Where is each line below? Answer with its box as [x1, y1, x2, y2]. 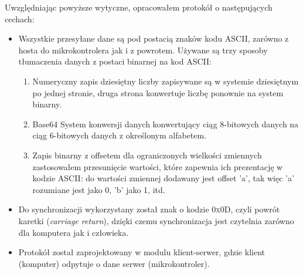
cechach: [5, 12, 35, 25]
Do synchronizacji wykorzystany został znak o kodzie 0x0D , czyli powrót [18, 203, 280, 215]
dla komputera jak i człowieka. [18, 226, 129, 238]
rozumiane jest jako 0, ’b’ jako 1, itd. [32, 183, 165, 195]
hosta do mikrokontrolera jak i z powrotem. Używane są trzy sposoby [18, 43, 268, 56]
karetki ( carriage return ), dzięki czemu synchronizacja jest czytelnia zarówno [18, 214, 294, 226]
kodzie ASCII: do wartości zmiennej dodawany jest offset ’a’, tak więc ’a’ [32, 172, 294, 184]
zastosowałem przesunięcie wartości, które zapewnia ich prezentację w [32, 160, 283, 172]
